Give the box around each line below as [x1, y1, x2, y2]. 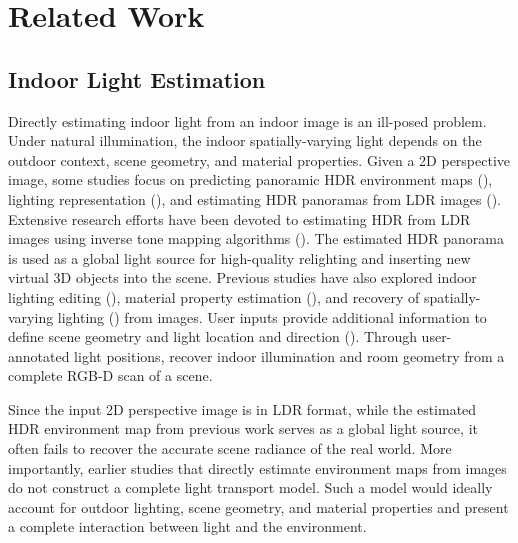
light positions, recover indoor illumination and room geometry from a [74, 345, 505, 366]
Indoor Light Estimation [8, 63, 266, 94]
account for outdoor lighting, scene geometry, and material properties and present [8, 496, 509, 517]
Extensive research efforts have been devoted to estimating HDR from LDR [8, 208, 471, 229]
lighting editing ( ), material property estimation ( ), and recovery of [8, 286, 420, 307]
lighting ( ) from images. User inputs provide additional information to [57, 306, 487, 327]
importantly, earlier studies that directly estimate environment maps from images [8, 457, 507, 478]
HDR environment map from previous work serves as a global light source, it [8, 418, 478, 439]
